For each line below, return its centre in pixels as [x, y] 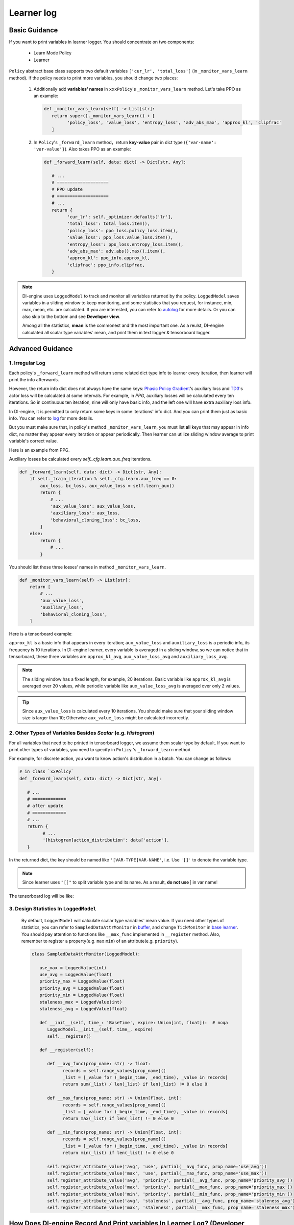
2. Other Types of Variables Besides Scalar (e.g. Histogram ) [82, 733]
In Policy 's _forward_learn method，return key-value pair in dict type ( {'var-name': [125, 142]
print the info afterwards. [34, 380]
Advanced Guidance [41, 349]
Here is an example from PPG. [39, 450]
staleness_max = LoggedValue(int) [81, 1002]
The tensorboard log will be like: [41, 896]
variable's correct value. [34, 441]
